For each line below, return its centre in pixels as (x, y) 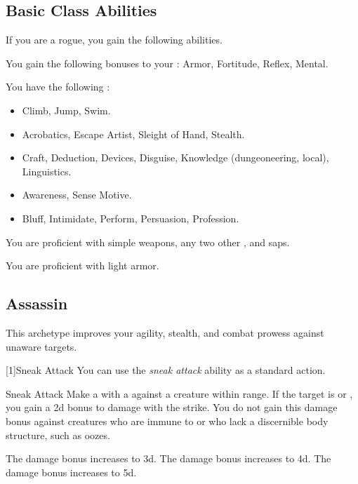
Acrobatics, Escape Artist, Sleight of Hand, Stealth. (133, 134)
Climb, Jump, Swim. (66, 110)
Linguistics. (47, 171)
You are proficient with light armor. (82, 265)
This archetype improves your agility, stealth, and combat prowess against (165, 332)
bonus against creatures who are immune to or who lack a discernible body (167, 421)
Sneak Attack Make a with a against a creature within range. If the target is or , (179, 393)
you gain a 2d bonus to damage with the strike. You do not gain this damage (172, 407)
